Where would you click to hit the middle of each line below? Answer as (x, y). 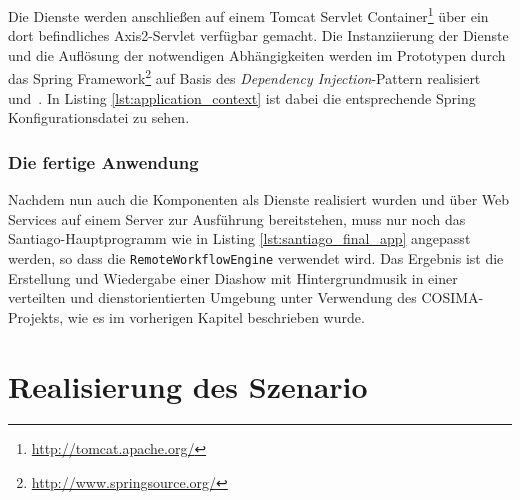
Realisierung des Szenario (188, 385)
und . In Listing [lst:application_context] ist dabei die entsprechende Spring (242, 97)
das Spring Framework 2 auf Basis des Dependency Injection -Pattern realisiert (244, 77)
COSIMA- (452, 297)
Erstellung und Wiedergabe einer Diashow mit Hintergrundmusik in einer (233, 277)
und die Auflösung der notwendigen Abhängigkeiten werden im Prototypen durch (257, 54)
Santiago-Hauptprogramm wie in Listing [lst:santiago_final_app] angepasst (239, 238)
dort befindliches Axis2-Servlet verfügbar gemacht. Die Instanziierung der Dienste (258, 35)
